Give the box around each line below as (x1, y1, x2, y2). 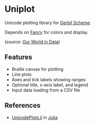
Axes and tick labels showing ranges (11, 76, 86, 82)
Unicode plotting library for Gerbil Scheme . (4, 20, 92, 26)
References (4, 101, 41, 110)
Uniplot (4, 3, 35, 15)
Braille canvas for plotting (11, 66, 64, 72)
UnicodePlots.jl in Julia (11, 114, 58, 120)
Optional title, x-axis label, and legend (11, 82, 89, 88)
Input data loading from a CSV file (11, 87, 80, 93)
